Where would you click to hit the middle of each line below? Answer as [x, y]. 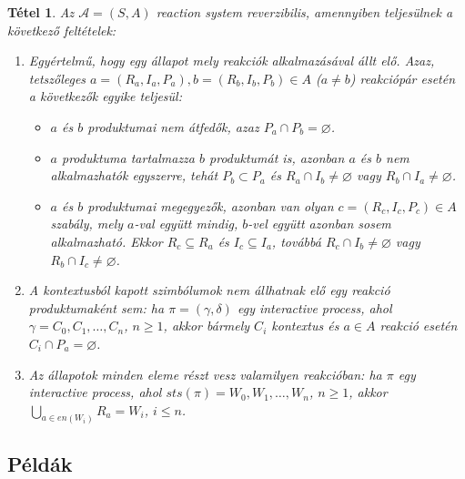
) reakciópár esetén [403, 78]
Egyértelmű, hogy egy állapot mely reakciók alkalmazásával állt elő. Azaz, [232, 61]
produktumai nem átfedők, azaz [173, 126]
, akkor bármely [207, 326]
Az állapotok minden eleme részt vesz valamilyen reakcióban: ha [205, 374]
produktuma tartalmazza [129, 157]
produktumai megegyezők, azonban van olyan [211, 205]
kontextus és [305, 326]
